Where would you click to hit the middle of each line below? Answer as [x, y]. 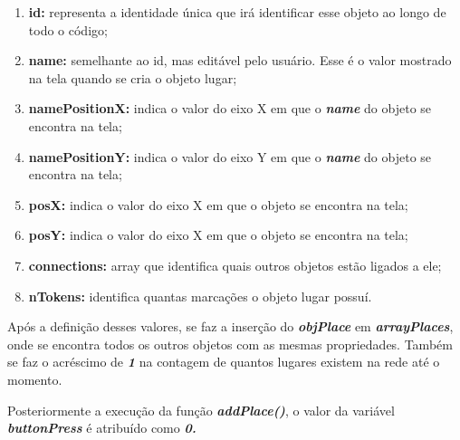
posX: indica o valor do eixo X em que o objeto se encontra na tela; [218, 204]
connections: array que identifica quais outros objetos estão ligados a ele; [235, 265]
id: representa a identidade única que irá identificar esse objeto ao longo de [237, 12]
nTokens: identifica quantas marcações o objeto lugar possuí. [200, 296]
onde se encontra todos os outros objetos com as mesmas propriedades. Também [230, 344]
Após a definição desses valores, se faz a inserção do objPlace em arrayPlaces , [230, 326]
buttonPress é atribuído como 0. [102, 428]
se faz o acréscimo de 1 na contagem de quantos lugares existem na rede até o [224, 362]
